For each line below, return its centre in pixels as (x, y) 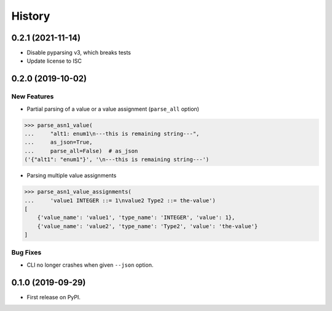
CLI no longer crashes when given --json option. (90, 265)
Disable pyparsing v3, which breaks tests (79, 53)
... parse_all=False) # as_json (81, 151)
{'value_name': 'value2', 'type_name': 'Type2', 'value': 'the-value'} (148, 226)
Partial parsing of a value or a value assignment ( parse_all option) (113, 109)
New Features (33, 96)
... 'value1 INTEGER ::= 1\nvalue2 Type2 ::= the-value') (120, 200)
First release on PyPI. (54, 297)
